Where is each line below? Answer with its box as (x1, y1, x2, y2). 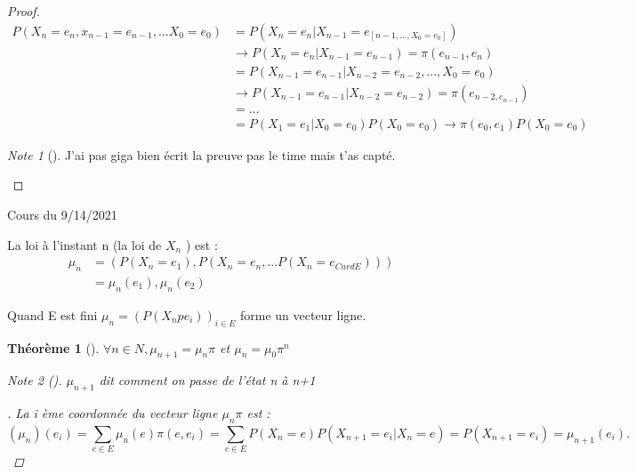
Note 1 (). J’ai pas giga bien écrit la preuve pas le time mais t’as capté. (7, 145, 396, 164)
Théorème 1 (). (7, 338, 100, 357)
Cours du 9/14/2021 (7, 205, 117, 223)
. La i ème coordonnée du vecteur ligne (7, 404, 218, 422)
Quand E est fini (7, 305, 98, 324)
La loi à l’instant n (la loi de (7, 235, 162, 253)
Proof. (7, 2, 40, 20)
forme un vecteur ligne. (239, 305, 366, 324)
